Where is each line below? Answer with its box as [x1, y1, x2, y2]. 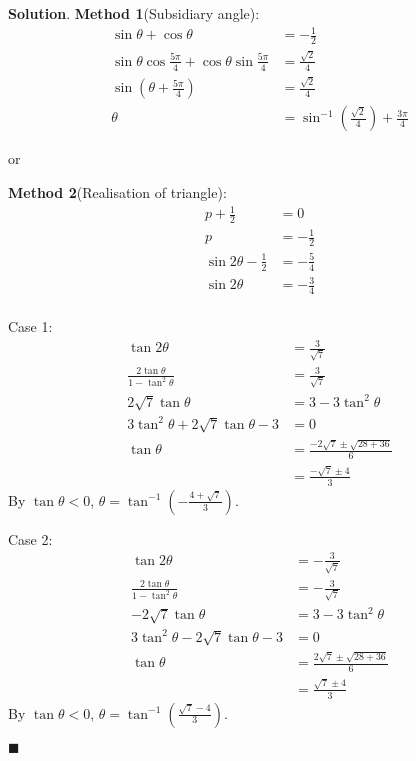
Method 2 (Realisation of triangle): [8, 181, 227, 202]
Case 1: [8, 316, 53, 337]
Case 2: [8, 528, 53, 549]
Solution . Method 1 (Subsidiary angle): [8, 3, 260, 23]
